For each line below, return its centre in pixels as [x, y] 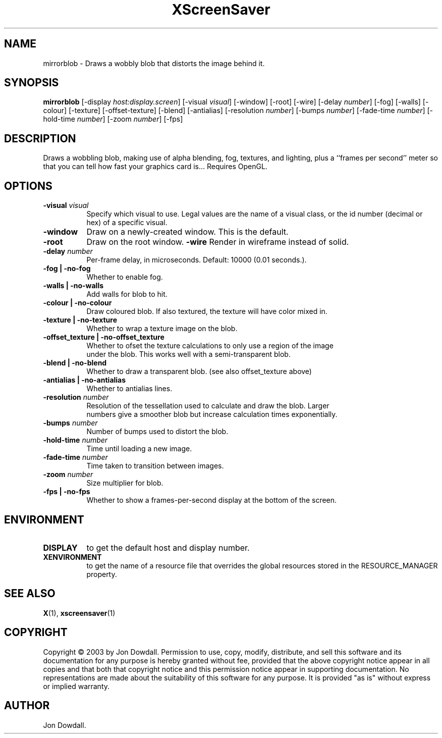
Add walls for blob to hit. [127, 294]
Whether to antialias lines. [129, 389]
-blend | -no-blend [75, 363]
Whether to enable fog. [125, 277]
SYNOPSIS [32, 83]
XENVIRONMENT [72, 557]
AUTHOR [27, 706]
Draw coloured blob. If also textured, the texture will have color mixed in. [207, 311]
